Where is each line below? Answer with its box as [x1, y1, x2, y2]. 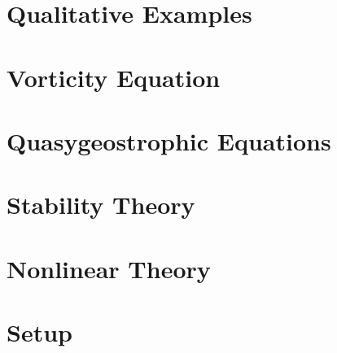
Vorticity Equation [7, 60, 221, 94]
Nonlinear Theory [7, 251, 211, 285]
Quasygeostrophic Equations [7, 124, 331, 157]
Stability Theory [7, 188, 195, 221]
